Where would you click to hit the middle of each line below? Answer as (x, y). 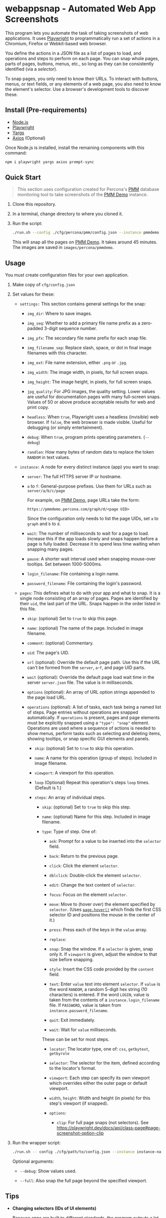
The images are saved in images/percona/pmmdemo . (63, 247)
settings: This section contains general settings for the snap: (83, 304)
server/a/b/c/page (46, 491)
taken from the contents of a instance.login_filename (105, 1000)
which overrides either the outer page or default (98, 1083)
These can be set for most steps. (76, 1040)
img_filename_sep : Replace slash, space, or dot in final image (89, 348)
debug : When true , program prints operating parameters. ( (86, 437)
